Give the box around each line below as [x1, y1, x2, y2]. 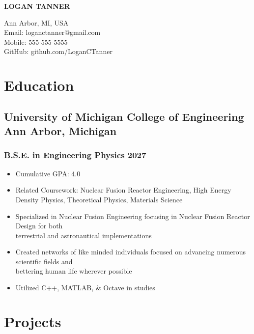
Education [4, 75, 74, 95]
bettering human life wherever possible [15, 266, 132, 276]
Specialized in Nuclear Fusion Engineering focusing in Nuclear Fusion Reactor [15, 211, 250, 221]
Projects [4, 311, 61, 331]
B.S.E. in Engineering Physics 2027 [4, 149, 146, 161]
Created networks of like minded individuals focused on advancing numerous [15, 247, 246, 257]
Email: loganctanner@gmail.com [4, 27, 101, 37]
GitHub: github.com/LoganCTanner [4, 46, 113, 56]
